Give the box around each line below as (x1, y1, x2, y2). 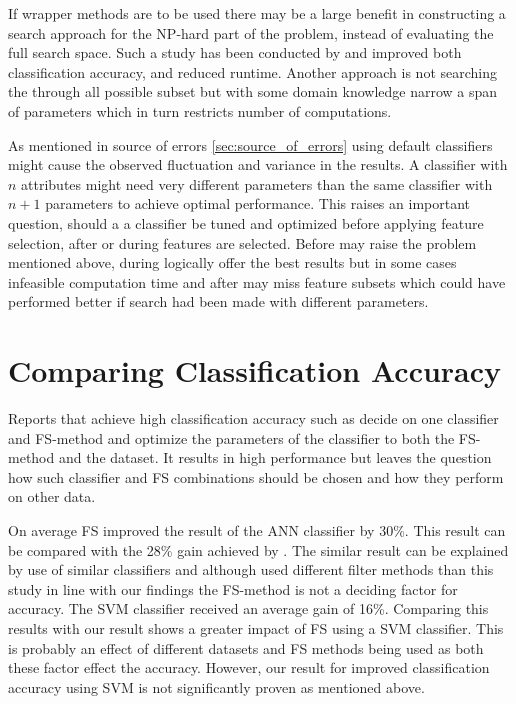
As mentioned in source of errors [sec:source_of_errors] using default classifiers (8, 134, 493, 155)
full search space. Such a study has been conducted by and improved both (8, 42, 462, 63)
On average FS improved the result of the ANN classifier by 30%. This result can (8, 520, 506, 540)
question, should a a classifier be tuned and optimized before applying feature (8, 212, 484, 233)
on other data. (8, 486, 96, 507)
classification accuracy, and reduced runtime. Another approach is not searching (8, 61, 498, 82)
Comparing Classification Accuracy (8, 350, 502, 391)
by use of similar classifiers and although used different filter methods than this (8, 559, 494, 580)
